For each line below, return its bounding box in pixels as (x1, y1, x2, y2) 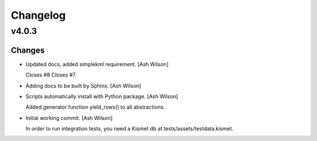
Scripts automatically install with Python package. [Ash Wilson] (25, 92, 178, 99)
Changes (11, 45, 45, 55)
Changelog (11, 9, 66, 22)
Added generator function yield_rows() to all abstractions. (25, 104, 166, 111)
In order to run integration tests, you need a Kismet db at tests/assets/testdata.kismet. (25, 125, 234, 132)
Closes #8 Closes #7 (25, 71, 76, 78)
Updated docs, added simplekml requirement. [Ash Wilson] (25, 60, 168, 67)
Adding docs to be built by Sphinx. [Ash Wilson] (25, 82, 141, 89)
